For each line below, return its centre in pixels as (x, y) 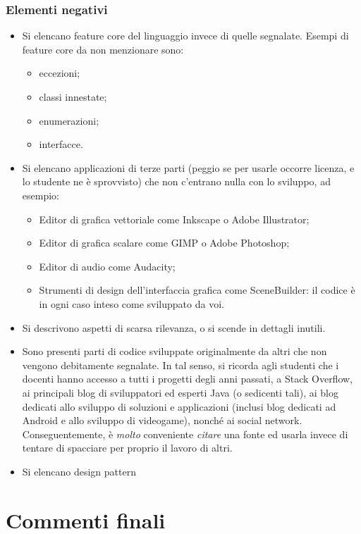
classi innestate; (73, 97)
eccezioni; (60, 73)
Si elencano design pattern (79, 471)
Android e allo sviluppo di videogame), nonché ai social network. (162, 420)
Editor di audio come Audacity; (107, 266)
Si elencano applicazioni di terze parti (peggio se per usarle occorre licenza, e (188, 167)
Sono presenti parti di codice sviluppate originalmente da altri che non (175, 351)
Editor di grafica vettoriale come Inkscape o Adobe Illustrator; (174, 219)
